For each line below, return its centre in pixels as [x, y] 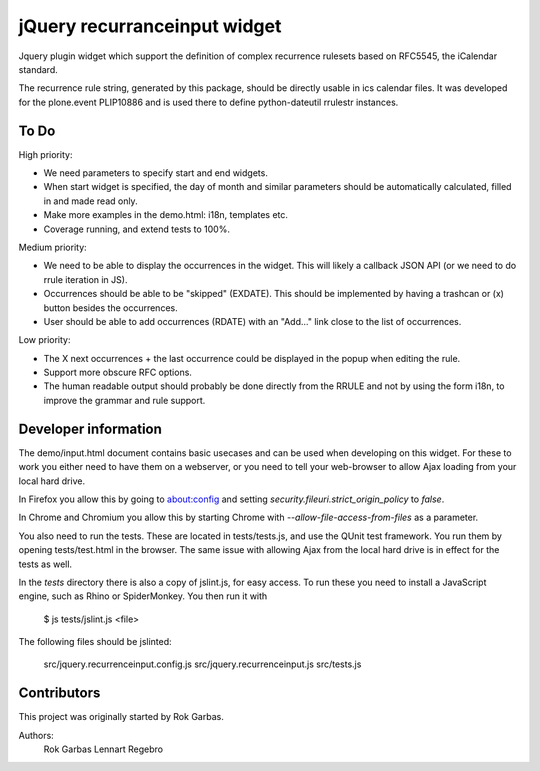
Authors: [36, 735]
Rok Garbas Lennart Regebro [103, 749]
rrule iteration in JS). [85, 279]
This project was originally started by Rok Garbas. [121, 717]
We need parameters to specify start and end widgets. [156, 173]
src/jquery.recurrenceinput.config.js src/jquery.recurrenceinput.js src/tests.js [202, 664]
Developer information [90, 428]
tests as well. [45, 564]
